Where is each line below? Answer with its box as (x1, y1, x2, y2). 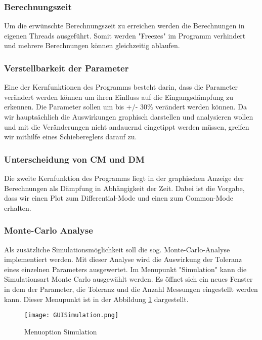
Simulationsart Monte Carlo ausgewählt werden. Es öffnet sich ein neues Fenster (4, 274, 253, 284)
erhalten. (4, 202, 31, 213)
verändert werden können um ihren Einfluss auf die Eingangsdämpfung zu (4, 91, 234, 102)
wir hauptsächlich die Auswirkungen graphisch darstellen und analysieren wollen (4, 111, 253, 122)
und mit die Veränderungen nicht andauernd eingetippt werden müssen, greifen (4, 121, 249, 132)
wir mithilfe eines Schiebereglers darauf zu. (4, 131, 137, 142)
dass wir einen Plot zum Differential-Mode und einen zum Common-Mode (4, 193, 233, 203)
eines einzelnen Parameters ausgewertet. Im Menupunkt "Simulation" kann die (4, 263, 247, 274)
